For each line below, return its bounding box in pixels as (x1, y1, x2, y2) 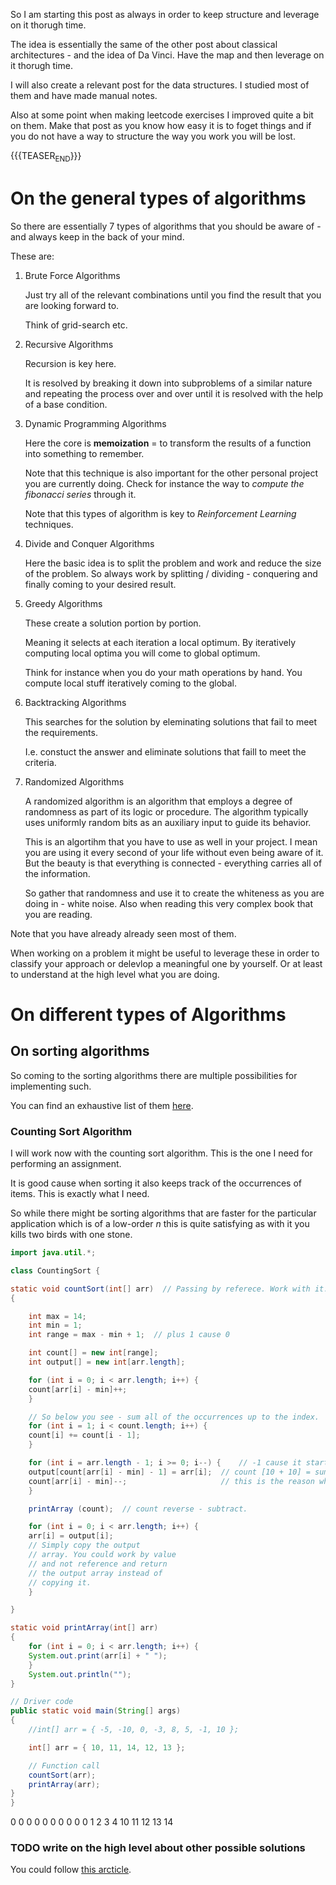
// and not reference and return (28, 1559, 168, 1569)
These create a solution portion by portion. (24, 617, 202, 629)
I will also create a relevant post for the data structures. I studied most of (10, 79, 310, 91)
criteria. (24, 756, 57, 768)
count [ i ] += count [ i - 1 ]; (28, 1430, 141, 1441)
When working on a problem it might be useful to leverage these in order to (10, 947, 320, 959)
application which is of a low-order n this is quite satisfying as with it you (10, 1218, 310, 1230)
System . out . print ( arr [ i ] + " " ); (28, 1650, 168, 1661)
